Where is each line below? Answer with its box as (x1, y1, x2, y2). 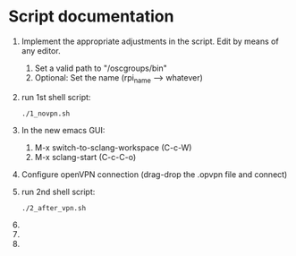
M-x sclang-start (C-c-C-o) (34, 151, 137, 162)
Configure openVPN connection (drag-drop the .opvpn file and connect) (21, 168, 288, 180)
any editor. (21, 45, 61, 55)
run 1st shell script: (21, 91, 91, 102)
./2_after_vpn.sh (21, 203, 87, 212)
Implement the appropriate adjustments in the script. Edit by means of (21, 36, 279, 47)
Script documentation (8, 6, 174, 27)
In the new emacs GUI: (21, 124, 106, 135)
